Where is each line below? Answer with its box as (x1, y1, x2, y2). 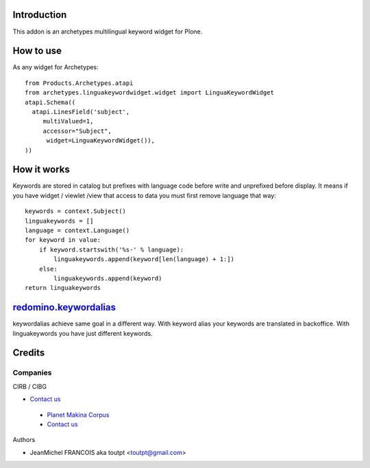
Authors (12, 436, 36, 444)
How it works (12, 164, 70, 175)
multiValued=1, (42, 117, 94, 125)
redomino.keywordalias (12, 301, 116, 313)
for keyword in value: (25, 236, 101, 244)
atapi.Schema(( (25, 98, 76, 106)
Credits (12, 347, 45, 359)
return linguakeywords (25, 284, 101, 292)
